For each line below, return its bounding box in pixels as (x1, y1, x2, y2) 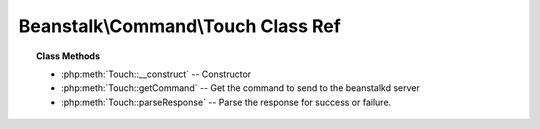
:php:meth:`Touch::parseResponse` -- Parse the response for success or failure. (61, 96, 392, 108)
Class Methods (36, 50, 100, 62)
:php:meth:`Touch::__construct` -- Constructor (61, 68, 252, 80)
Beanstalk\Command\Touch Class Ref (18, 15, 342, 37)
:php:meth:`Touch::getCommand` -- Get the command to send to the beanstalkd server (61, 82, 420, 94)
